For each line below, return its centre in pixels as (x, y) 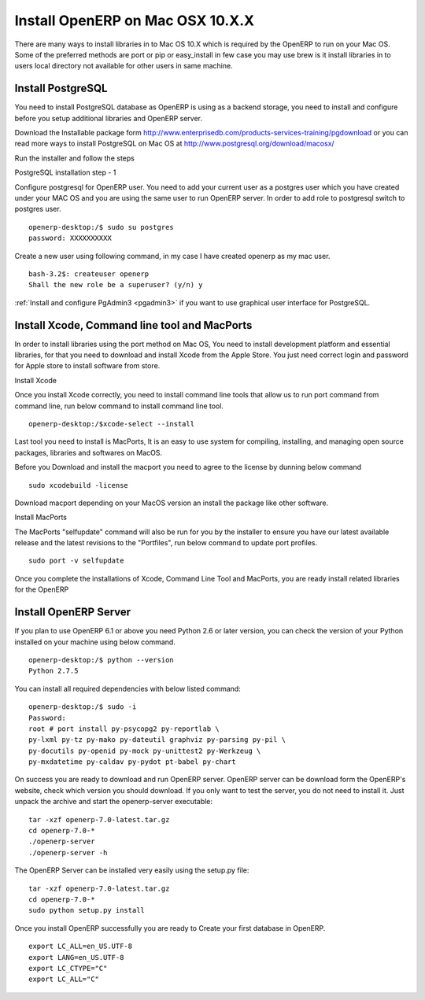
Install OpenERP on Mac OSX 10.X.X (135, 20)
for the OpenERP (42, 589)
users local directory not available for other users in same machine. (124, 66)
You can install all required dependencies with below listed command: (128, 688)
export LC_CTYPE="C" (68, 968)
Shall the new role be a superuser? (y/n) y (116, 285)
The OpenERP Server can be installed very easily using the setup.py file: (132, 870)
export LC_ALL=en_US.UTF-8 (81, 946)
